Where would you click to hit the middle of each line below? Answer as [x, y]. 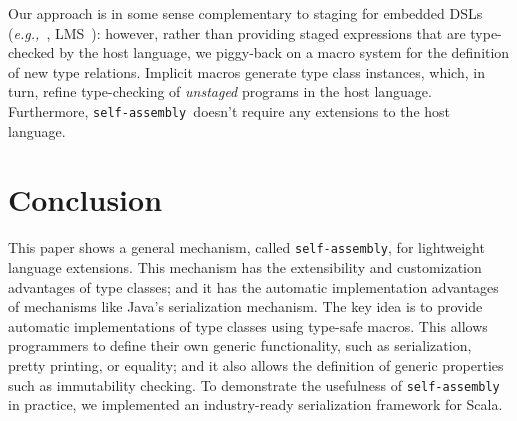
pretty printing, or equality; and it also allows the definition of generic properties [256, 364]
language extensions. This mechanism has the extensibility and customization [245, 267]
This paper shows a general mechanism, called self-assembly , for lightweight [246, 247]
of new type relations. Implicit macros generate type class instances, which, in [246, 71]
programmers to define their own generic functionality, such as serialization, [240, 345]
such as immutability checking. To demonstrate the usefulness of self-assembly [254, 384]
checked [31, 52]
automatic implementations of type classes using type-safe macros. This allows [248, 325]
